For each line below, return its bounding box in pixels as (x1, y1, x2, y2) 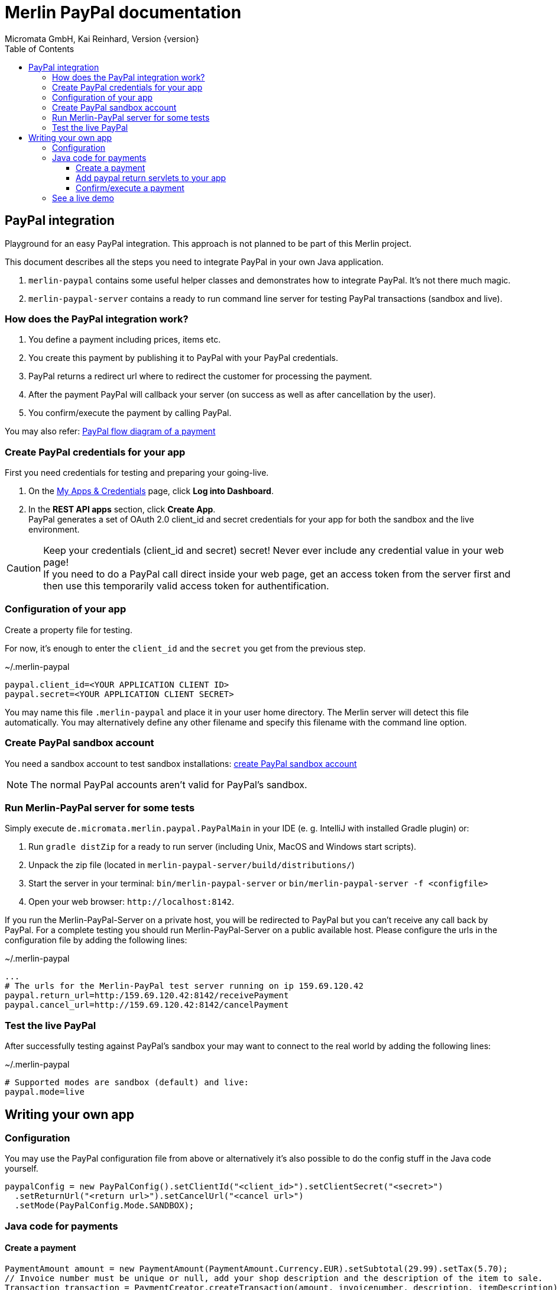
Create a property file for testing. (5, 624, 132, 635)
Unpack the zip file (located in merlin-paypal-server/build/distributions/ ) (28, 860, 355, 870)
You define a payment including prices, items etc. (28, 334, 221, 345)
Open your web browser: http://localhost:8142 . (28, 896, 235, 907)
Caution (7, 562, 41, 575)
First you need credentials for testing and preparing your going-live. (5, 467, 269, 478)
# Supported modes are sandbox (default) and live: (5, 1078, 249, 1088)
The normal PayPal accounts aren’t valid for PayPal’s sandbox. (30, 778, 307, 791)
